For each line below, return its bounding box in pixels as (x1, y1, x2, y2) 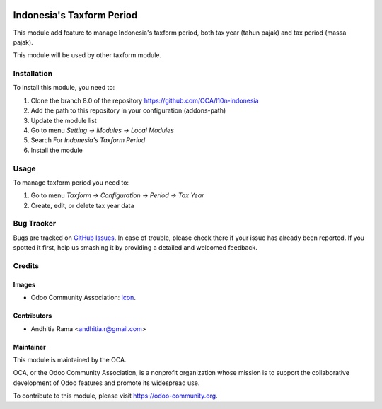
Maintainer (13, 342, 46, 351)
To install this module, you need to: (13, 83, 115, 92)
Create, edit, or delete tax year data (30, 201, 134, 209)
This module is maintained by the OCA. (13, 355, 127, 364)
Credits (13, 261, 39, 270)
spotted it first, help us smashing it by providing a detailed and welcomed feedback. (13, 243, 257, 252)
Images (13, 280, 35, 289)
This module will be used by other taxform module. (13, 51, 162, 59)
